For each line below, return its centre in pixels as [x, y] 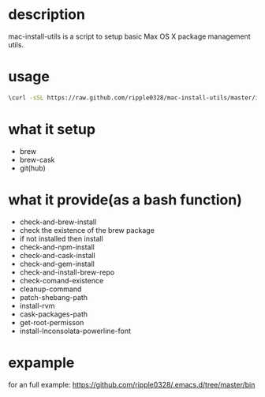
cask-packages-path [54, 314]
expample [41, 363]
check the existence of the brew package [87, 230]
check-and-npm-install [57, 247]
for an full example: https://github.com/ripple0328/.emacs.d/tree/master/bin [132, 384]
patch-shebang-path [54, 297]
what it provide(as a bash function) [125, 200]
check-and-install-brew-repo [67, 272]
